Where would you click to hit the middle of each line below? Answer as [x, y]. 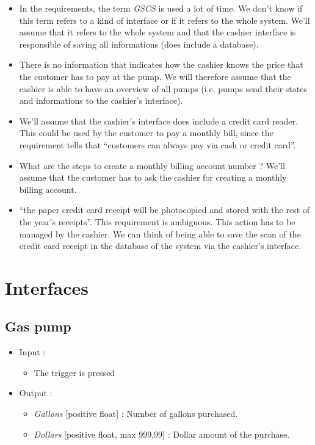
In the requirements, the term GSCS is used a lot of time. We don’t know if [161, 8]
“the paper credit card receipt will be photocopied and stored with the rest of [165, 210]
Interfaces [47, 287]
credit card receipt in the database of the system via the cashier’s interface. [160, 246]
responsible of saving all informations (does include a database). [139, 44]
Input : [32, 352]
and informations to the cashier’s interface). [101, 100]
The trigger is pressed [74, 372]
